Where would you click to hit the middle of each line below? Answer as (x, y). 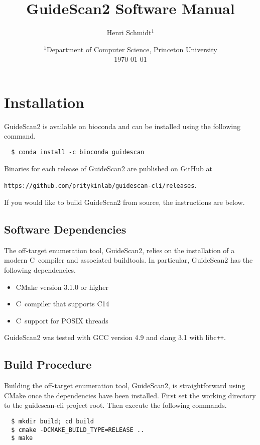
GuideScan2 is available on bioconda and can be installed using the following (122, 126)
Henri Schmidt (129, 32)
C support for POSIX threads (62, 320)
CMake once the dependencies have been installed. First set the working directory (130, 395)
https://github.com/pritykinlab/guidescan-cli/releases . (100, 185)
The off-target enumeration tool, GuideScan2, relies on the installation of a (119, 250)
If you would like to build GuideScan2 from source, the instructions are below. (124, 202)
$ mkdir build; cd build (52, 421)
